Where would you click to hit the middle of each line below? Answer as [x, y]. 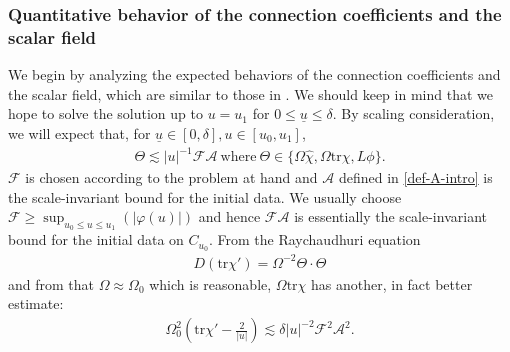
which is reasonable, [210, 283]
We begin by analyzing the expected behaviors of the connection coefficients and [254, 74]
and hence [229, 216]
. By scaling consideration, [413, 113]
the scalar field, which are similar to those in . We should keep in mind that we [250, 93]
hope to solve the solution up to [105, 113]
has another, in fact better [392, 283]
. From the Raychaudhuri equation [314, 239]
